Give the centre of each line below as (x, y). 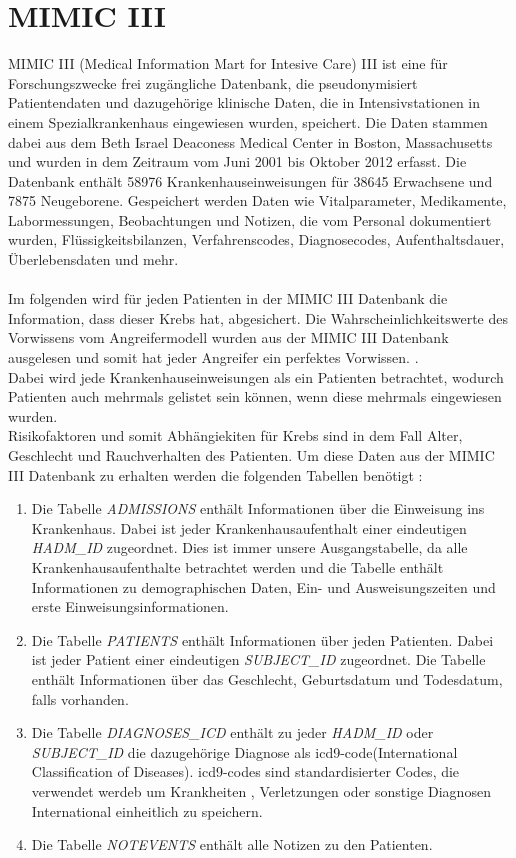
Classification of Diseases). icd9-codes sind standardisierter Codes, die (245, 771)
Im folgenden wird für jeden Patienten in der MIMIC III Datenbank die (228, 298)
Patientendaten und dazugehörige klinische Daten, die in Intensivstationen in (244, 102)
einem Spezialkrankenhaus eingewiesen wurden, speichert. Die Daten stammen (248, 121)
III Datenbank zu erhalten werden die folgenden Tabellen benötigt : (215, 474)
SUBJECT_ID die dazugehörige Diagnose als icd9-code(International (244, 751)
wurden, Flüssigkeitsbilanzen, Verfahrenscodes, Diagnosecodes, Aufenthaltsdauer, (256, 239)
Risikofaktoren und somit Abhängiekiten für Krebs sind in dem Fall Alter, (235, 435)
